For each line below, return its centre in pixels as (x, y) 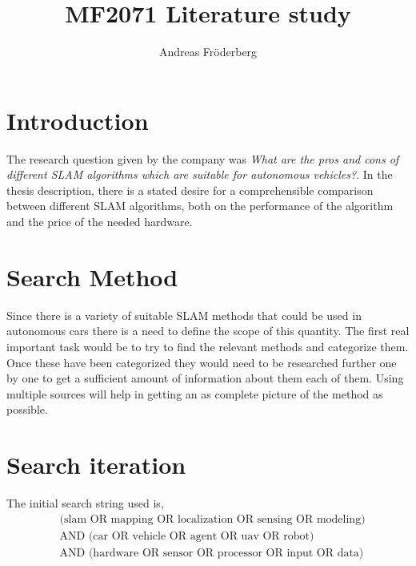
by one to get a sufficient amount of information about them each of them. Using (205, 378)
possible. (27, 409)
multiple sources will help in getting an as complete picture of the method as (195, 393)
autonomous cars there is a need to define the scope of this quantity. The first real (208, 331)
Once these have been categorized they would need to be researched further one (202, 362)
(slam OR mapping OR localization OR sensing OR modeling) (212, 519)
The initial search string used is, (85, 503)
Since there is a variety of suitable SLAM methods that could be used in (184, 315)
